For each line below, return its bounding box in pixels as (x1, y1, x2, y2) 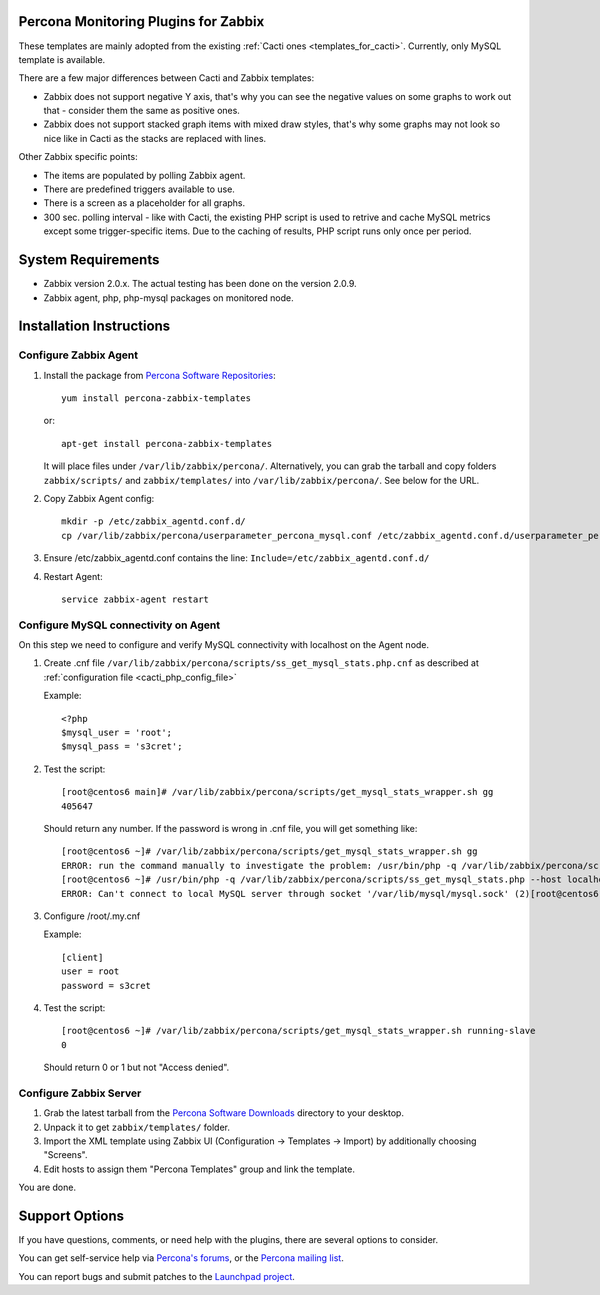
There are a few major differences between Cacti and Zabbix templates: (18, 72, 315, 84)
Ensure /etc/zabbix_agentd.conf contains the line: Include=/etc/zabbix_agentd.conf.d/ (43, 552, 430, 564)
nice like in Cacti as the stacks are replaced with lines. (43, 132, 267, 144)
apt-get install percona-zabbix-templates (61, 438, 273, 449)
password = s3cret (61, 980, 152, 991)
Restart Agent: (43, 570, 104, 582)
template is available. (18, 53, 106, 65)
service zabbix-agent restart (61, 593, 210, 605)
